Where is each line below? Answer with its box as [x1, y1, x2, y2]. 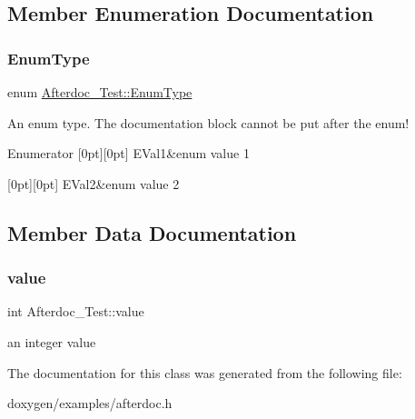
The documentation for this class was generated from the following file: [7, 363, 402, 382]
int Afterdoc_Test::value [7, 302, 144, 321]
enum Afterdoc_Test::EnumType [7, 83, 193, 101]
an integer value [7, 332, 96, 351]
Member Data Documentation [7, 218, 297, 246]
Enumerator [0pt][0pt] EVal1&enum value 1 [7, 144, 250, 163]
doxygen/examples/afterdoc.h [7, 394, 173, 413]
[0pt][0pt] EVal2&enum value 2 [7, 174, 180, 193]
